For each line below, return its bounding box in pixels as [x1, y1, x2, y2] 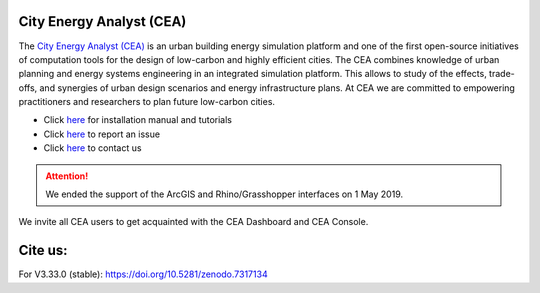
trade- [488, 68, 515, 80]
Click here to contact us [43, 142, 142, 154]
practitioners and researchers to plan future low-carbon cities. [18, 96, 275, 108]
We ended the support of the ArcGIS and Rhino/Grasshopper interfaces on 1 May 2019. [45, 188, 404, 200]
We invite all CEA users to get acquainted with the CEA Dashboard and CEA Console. [18, 216, 369, 228]
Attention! [45, 170, 89, 182]
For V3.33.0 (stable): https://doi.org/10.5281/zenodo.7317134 [18, 268, 269, 280]
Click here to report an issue [43, 128, 160, 140]
